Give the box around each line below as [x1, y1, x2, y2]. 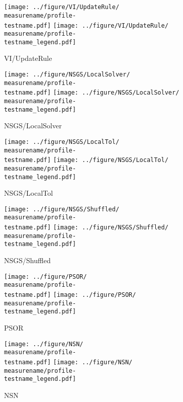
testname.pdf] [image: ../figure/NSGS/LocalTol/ [4, 156, 168, 164]
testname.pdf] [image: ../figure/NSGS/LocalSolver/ [4, 89, 179, 97]
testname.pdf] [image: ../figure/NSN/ [4, 358, 133, 366]
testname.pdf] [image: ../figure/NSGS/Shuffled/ [4, 224, 168, 231]
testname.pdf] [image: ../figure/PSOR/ [4, 291, 136, 298]
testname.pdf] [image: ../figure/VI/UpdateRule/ [4, 22, 168, 29]
